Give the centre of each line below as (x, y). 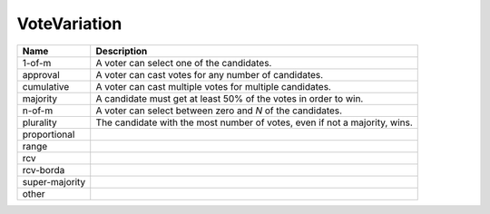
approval (41, 74)
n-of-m (38, 111)
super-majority (54, 181)
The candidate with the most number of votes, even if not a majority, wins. (254, 122)
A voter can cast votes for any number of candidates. (210, 74)
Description (122, 51)
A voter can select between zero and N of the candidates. (219, 111)
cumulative (46, 86)
